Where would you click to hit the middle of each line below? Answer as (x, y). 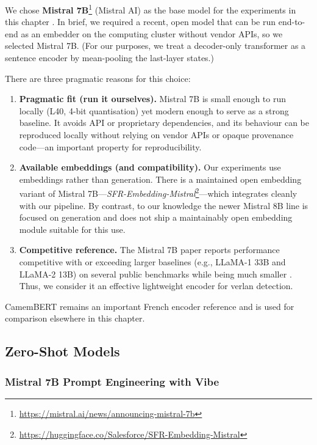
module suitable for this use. (72, 229)
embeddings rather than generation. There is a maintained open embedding (160, 179)
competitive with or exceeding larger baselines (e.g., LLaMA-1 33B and (152, 262)
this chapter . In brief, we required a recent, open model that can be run (141, 22)
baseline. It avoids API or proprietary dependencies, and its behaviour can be (164, 123)
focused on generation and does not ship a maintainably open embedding (156, 217)
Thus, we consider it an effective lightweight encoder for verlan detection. (156, 286)
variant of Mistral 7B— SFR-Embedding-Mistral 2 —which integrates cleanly (158, 193)
